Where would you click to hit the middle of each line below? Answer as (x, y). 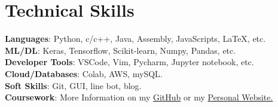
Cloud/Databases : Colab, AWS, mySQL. (84, 73)
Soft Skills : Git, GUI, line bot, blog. (73, 85)
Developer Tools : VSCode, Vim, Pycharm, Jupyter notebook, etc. (129, 62)
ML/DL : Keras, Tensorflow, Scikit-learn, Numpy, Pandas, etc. (120, 50)
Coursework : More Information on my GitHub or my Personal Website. (139, 97)
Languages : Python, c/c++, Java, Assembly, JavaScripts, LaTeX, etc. (135, 39)
